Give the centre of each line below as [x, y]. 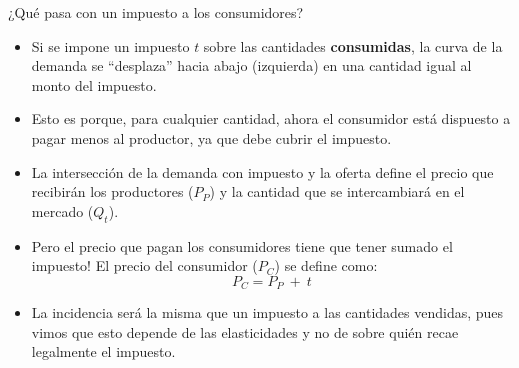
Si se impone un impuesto [110, 45]
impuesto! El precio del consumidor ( [144, 265]
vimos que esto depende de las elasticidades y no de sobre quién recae [245, 331]
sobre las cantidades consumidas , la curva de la [353, 45]
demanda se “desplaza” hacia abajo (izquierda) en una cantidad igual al [251, 65]
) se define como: [326, 265]
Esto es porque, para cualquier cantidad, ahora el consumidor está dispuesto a [271, 118]
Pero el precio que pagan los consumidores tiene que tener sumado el [242, 245]
